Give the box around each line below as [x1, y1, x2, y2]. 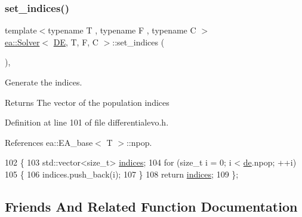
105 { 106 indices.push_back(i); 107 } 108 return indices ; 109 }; [5, 167, 239, 180]
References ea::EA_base [5, 136, 93, 148]
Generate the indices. [5, 76, 82, 88]
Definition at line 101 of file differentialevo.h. [5, 116, 169, 129]
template [5, 24, 37, 36]
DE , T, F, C [53, 35, 98, 48]
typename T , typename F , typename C [48, 24, 196, 36]
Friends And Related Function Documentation [5, 197, 298, 215]
